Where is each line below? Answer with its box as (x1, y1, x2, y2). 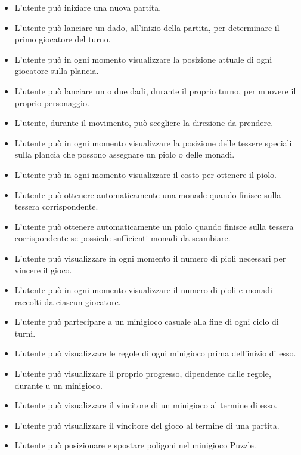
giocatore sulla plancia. (14, 64, 99, 77)
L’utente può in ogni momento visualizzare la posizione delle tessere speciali (14, 136, 292, 149)
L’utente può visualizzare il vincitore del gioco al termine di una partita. (14, 419, 280, 431)
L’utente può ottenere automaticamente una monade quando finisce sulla (14, 188, 281, 201)
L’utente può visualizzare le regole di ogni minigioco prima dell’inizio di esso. (14, 347, 296, 359)
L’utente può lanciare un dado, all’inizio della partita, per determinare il (14, 21, 280, 33)
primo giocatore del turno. (14, 33, 111, 45)
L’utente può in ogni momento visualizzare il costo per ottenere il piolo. (14, 168, 277, 180)
